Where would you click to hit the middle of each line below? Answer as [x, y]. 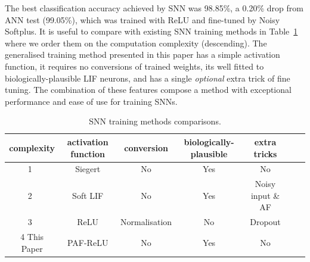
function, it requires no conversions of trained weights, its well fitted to [134, 66]
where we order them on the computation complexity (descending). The [136, 43]
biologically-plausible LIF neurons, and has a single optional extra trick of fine [148, 78]
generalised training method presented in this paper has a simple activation [142, 54]
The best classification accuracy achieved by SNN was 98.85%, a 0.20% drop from [154, 8]
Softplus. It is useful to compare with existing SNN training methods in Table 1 [151, 31]
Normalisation [146, 222]
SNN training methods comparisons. [155, 121]
